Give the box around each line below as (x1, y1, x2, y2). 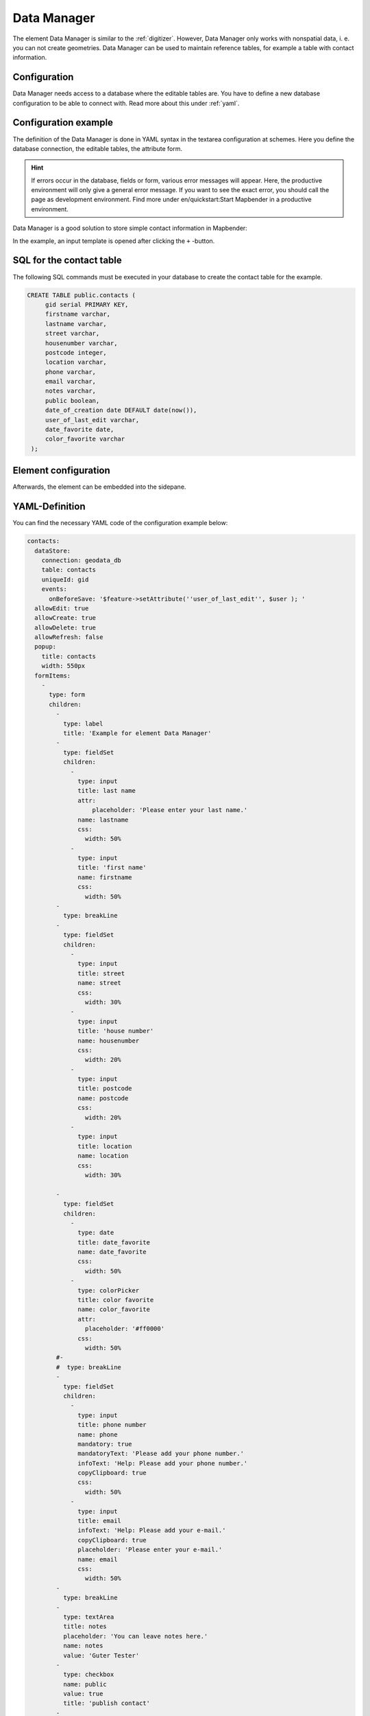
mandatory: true (77, 1440, 133, 1448)
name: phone (77, 1430, 118, 1438)
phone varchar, (45, 368, 96, 375)
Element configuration (12, 465, 111, 476)
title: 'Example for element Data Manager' (62, 730, 212, 737)
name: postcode (77, 1094, 129, 1102)
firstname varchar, (45, 310, 111, 318)
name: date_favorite (77, 1248, 147, 1256)
